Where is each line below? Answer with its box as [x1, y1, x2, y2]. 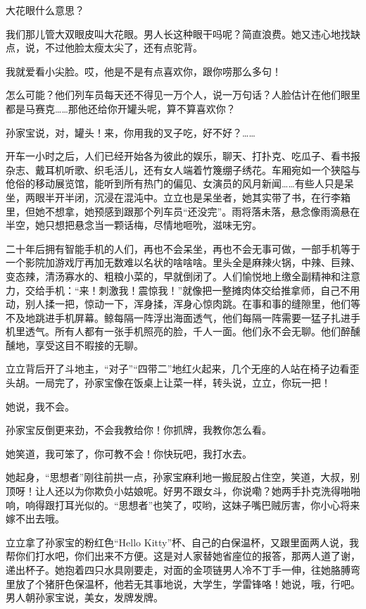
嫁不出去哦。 [6, 511, 65, 526]
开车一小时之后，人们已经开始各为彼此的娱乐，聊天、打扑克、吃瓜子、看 [6, 149, 341, 163]
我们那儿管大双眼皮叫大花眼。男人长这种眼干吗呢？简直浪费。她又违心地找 [6, 26, 351, 41]
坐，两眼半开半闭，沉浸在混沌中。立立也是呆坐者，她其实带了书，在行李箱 [6, 189, 351, 204]
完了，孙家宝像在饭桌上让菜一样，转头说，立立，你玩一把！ [54, 375, 331, 390]
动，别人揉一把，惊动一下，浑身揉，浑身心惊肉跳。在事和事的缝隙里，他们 [6, 296, 351, 311]
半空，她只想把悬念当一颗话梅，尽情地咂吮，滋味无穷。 [6, 218, 262, 232]
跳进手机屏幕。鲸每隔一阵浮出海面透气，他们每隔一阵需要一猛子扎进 [34, 310, 351, 325]
